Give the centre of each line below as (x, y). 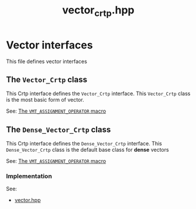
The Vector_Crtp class (47, 79)
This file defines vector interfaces (47, 61)
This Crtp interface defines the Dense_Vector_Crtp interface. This (84, 144)
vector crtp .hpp (98, 11)
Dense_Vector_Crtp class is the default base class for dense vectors (87, 150)
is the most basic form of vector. (45, 100)
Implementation (29, 176)
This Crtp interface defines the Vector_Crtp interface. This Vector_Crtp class (98, 93)
